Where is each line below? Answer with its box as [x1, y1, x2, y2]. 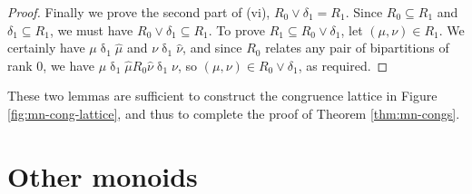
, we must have [49, 20, 133, 39]
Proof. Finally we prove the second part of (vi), [7, 3, 270, 21]
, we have [43, 55, 95, 74]
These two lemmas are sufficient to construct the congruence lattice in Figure [7, 86, 438, 105]
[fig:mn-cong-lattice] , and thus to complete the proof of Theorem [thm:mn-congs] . [7, 103, 460, 122]
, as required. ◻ [298, 55, 388, 74]
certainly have [7, 38, 85, 57]
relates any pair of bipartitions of [265, 38, 449, 57]
